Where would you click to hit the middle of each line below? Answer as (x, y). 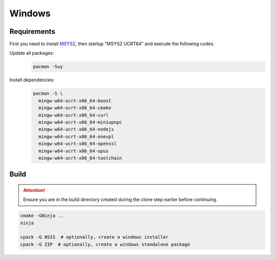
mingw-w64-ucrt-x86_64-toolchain (80, 158)
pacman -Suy (48, 67)
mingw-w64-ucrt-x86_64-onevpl (76, 136)
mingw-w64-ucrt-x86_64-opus (74, 151)
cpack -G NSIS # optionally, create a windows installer (94, 237)
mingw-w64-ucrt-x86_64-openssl (78, 144)
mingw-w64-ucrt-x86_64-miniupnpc (80, 122)
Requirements (32, 31)
